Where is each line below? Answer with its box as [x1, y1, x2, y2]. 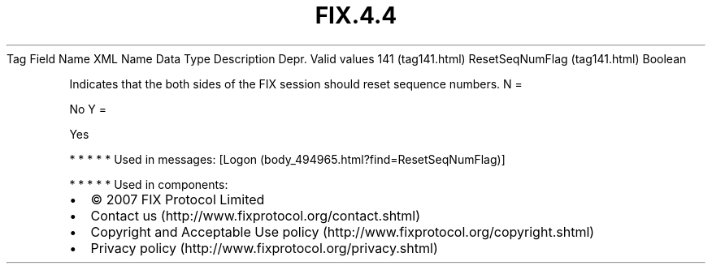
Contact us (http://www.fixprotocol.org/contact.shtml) [90, 207, 421, 224]
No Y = [69, 101, 106, 116]
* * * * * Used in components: [69, 177, 228, 191]
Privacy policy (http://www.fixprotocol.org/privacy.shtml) [90, 239, 438, 256]
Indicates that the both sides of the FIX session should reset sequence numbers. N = [69, 76, 523, 91]
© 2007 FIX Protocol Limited [90, 191, 265, 208]
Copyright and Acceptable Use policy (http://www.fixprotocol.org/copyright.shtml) [90, 223, 595, 240]
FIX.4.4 [315, 2, 397, 29]
